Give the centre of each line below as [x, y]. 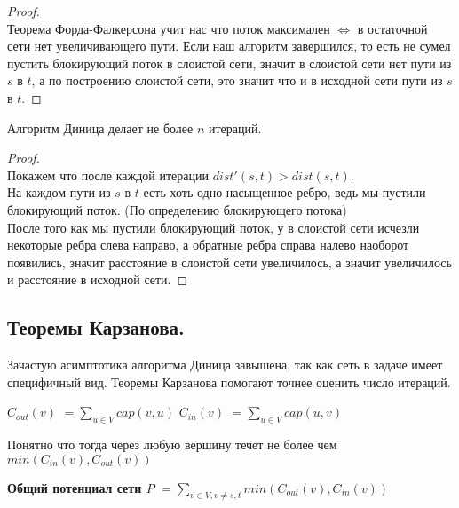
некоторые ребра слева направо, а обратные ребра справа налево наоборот [208, 245]
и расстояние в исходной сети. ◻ [98, 279]
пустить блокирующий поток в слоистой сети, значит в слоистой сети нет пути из [229, 63]
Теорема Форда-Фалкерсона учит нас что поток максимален [169, 28]
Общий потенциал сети [75, 487]
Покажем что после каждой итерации [108, 175]
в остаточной [392, 28]
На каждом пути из [59, 192]
